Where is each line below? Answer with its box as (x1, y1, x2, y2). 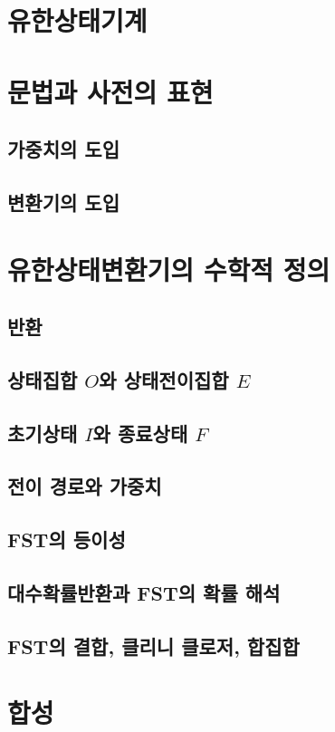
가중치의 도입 (7, 135, 120, 163)
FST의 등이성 (7, 525, 126, 554)
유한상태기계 (7, 2, 148, 39)
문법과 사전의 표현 (7, 72, 214, 110)
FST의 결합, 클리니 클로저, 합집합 (7, 631, 300, 660)
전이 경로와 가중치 (7, 472, 162, 500)
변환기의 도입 (7, 188, 120, 216)
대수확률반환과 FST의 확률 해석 (7, 578, 281, 606)
